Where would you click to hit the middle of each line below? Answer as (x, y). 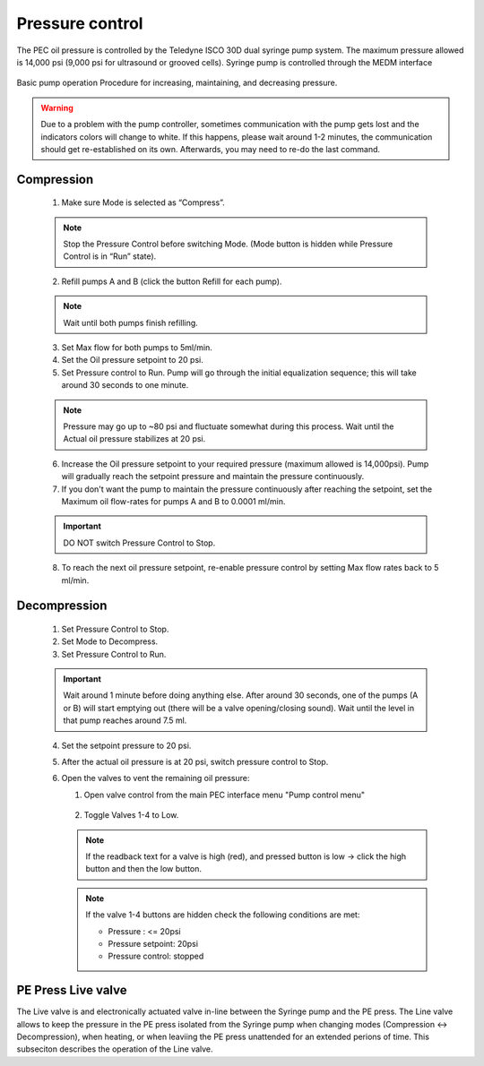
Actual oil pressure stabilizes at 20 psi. (134, 439)
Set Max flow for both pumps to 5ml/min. (137, 348)
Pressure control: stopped (156, 956)
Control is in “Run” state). (110, 256)
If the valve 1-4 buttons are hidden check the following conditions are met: (223, 915)
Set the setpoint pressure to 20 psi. (126, 745)
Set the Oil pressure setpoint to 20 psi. (132, 360)
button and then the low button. (143, 869)
